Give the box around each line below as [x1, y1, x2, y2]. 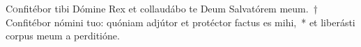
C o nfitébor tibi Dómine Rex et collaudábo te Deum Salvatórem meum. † [6, 1, 318, 15]
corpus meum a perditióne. [6, 28, 120, 43]
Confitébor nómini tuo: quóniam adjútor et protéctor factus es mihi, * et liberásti [6, 15, 355, 29]
